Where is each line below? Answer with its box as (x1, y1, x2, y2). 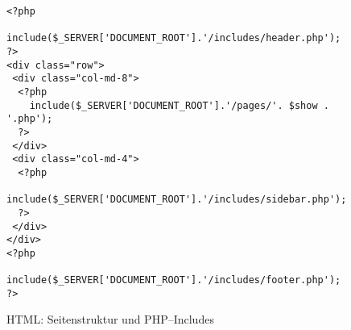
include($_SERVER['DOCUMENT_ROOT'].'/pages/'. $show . (29, 99, 329, 111)
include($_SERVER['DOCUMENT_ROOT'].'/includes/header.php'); (6, 32, 341, 44)
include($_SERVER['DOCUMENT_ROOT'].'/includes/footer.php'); (6, 274, 341, 286)
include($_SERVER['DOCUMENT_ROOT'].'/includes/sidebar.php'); (6, 194, 347, 206)
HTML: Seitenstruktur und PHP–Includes (6, 311, 214, 328)
